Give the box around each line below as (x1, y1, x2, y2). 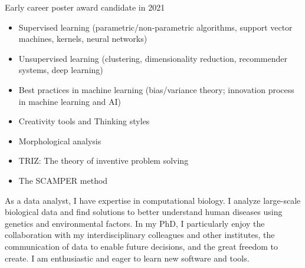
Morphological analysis (18, 134, 101, 147)
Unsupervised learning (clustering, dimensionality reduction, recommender (18, 52, 287, 64)
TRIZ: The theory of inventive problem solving (18, 154, 189, 167)
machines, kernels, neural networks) (18, 32, 147, 45)
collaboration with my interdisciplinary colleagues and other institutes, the (5, 229, 275, 241)
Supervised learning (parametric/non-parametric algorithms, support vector (18, 21, 293, 33)
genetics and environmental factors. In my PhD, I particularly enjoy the (5, 217, 265, 229)
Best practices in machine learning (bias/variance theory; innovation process (18, 83, 294, 95)
